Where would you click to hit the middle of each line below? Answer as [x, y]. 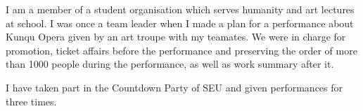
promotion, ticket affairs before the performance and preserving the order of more [181, 50]
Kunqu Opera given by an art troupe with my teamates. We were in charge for [176, 37]
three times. [31, 101]
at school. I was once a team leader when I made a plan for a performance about [180, 23]
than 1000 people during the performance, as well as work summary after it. [170, 64]
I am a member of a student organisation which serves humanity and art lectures [180, 9]
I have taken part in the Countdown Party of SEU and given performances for [174, 87]
